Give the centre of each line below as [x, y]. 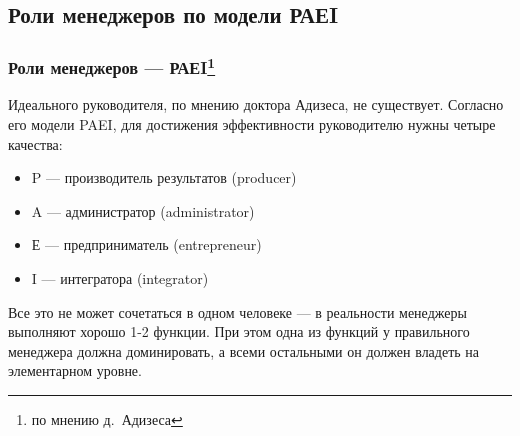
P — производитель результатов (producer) [164, 177]
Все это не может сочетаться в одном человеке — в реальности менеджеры [237, 311]
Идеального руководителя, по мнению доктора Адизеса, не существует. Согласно [256, 104]
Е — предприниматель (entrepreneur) [146, 244]
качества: [35, 143]
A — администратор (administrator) [143, 210]
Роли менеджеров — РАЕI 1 [112, 66]
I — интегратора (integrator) [120, 278]
